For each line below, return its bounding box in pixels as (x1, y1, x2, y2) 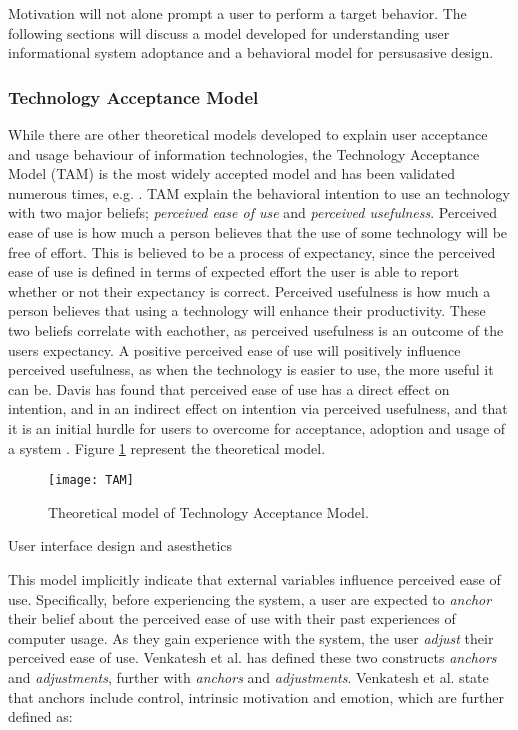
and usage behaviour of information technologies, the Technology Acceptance (8, 143, 480, 164)
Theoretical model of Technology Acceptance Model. (48, 501, 369, 522)
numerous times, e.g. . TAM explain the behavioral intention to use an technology (8, 182, 510, 203)
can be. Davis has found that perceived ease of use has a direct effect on (8, 378, 450, 399)
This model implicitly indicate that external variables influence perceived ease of (8, 568, 501, 589)
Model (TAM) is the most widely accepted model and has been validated (8, 163, 456, 184)
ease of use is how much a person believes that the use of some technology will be (8, 221, 508, 242)
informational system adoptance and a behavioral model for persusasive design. (8, 42, 494, 63)
